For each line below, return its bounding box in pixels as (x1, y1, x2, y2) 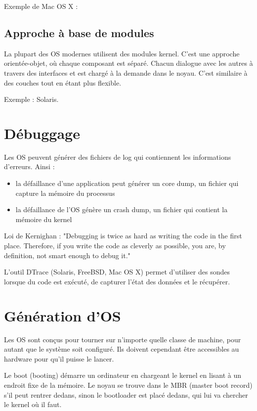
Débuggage (4, 123, 80, 143)
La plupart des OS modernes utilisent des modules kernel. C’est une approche (4, 48, 240, 58)
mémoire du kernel (15, 214, 72, 224)
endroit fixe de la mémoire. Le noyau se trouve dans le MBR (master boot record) (4, 379, 253, 390)
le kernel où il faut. (4, 399, 62, 410)
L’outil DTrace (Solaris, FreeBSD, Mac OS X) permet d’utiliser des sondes (4, 267, 230, 277)
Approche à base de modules (4, 25, 154, 40)
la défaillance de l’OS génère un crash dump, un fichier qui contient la (15, 204, 228, 215)
